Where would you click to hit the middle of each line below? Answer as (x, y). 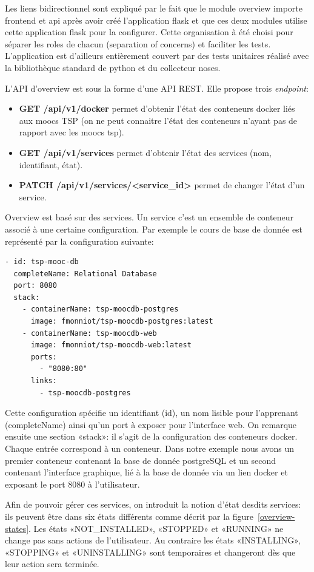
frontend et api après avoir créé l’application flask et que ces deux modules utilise (156, 20)
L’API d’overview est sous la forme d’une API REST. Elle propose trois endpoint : (157, 88)
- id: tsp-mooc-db (42, 262)
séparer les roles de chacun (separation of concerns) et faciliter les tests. (138, 43)
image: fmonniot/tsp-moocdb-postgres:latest (122, 322)
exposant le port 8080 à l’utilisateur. (72, 484)
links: (44, 381)
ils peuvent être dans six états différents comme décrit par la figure (129, 516)
